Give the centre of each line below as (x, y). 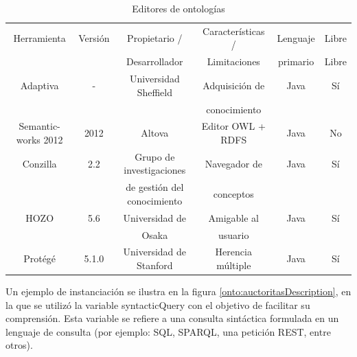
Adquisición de (234, 85)
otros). (19, 345)
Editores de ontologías (178, 8)
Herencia (233, 252)
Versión (94, 37)
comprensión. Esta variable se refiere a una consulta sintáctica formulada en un (172, 318)
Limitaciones (233, 61)
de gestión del (155, 187)
